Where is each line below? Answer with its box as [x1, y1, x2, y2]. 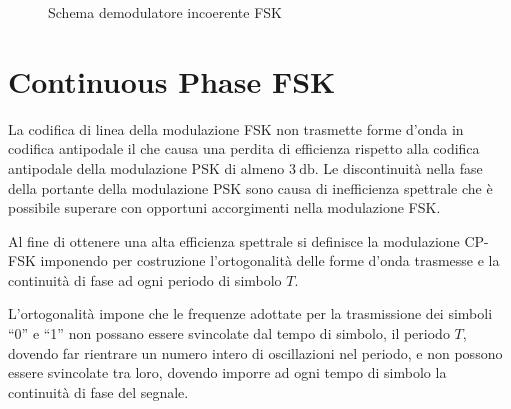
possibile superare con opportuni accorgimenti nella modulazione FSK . [8, 197, 441, 218]
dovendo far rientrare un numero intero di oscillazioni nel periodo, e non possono [8, 342, 503, 363]
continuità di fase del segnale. [8, 381, 189, 402]
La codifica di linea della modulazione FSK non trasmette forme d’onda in [8, 118, 464, 139]
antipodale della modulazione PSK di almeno [8, 157, 285, 178]
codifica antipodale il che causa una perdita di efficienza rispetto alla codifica [8, 138, 480, 159]
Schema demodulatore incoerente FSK [48, 2, 283, 22]
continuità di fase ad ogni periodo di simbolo [8, 269, 282, 290]
